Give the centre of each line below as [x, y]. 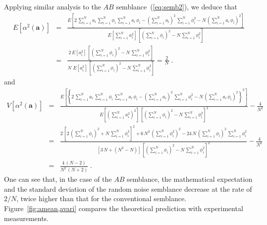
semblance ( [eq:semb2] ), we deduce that [177, 6]
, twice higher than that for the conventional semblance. [102, 198]
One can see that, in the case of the [58, 179]
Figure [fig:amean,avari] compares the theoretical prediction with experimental [124, 208]
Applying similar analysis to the [53, 6]
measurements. [27, 218]
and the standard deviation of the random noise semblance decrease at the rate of [128, 188]
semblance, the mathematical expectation [189, 179]
